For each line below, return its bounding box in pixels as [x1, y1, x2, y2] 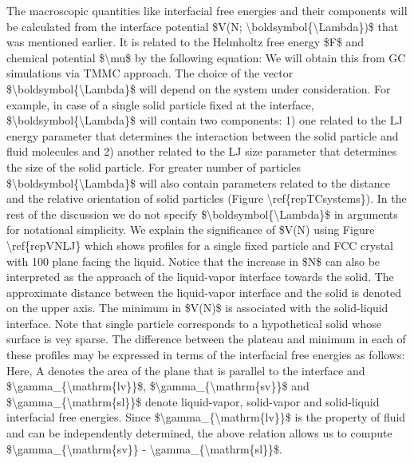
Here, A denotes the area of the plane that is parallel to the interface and [6, 362, 365, 378]
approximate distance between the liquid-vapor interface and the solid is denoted [6, 283, 402, 300]
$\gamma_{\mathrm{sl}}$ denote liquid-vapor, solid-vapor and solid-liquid [6, 393, 380, 410]
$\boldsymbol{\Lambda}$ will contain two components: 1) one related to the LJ [6, 112, 403, 129]
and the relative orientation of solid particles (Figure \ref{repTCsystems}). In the [6, 190, 407, 207]
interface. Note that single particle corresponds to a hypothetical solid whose [6, 315, 381, 331]
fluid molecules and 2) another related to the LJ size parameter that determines [6, 143, 397, 160]
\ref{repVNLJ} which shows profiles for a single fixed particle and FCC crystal [6, 236, 393, 253]
